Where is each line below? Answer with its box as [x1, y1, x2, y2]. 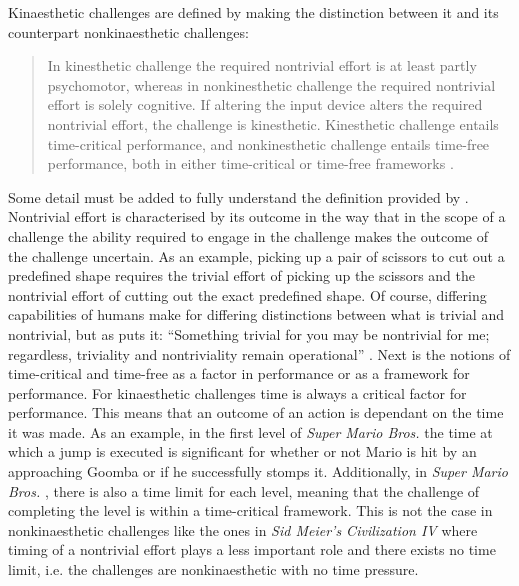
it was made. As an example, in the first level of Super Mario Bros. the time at [8, 421, 493, 442]
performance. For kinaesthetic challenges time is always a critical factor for [8, 382, 467, 403]
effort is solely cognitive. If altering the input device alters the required [47, 94, 483, 115]
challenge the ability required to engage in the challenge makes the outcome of [8, 225, 489, 246]
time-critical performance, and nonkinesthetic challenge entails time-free [47, 133, 490, 154]
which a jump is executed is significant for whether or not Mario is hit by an [8, 441, 477, 462]
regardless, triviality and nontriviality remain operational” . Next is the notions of [8, 343, 511, 364]
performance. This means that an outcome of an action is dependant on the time [8, 402, 504, 423]
